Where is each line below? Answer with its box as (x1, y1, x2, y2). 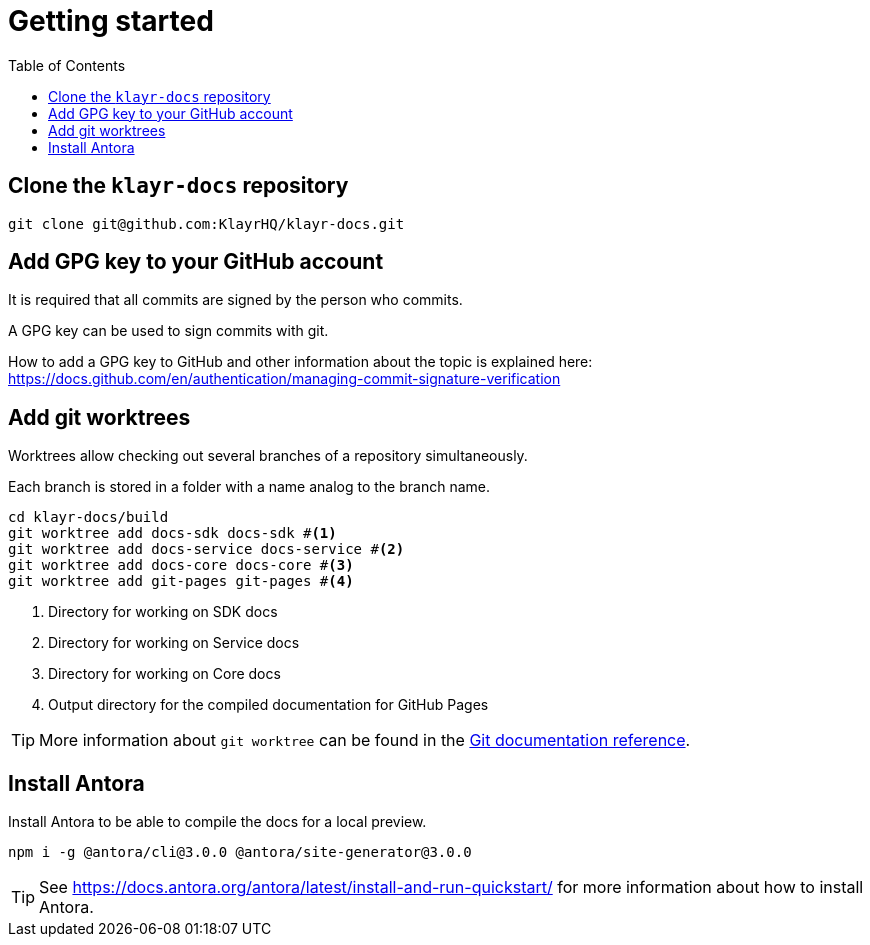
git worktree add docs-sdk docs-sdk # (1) (8, 525, 337, 542)
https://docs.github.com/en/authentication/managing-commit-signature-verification (8, 370, 561, 388)
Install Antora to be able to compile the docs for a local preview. (8, 813, 427, 831)
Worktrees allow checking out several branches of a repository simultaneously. (8, 447, 528, 465)
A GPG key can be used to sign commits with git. (8, 322, 329, 340)
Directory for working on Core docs (48, 665, 281, 683)
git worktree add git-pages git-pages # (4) (8, 573, 354, 590)
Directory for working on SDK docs (48, 603, 278, 621)
